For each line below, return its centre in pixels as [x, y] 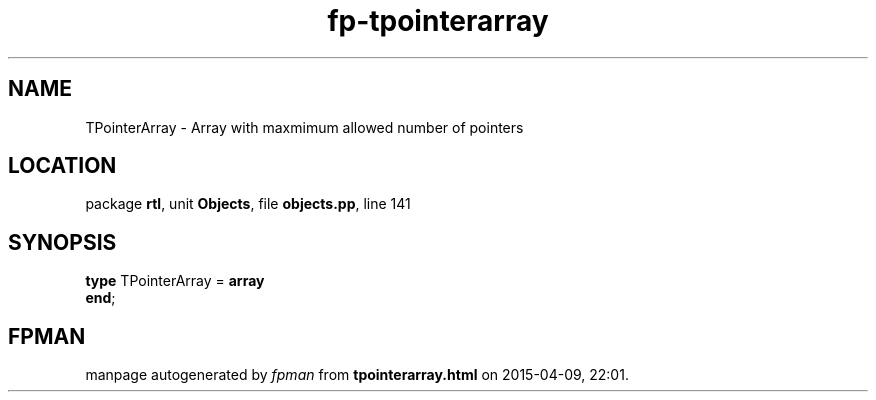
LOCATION [62, 166]
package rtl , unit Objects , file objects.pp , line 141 [248, 204]
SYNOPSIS [62, 242]
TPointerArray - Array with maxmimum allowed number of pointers [304, 127]
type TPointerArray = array [175, 281]
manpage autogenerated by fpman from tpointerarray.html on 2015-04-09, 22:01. [357, 375]
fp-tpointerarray [438, 21]
